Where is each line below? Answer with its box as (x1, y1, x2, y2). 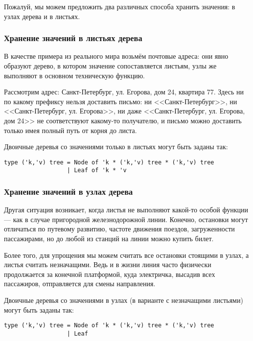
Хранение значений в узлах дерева (4, 185, 133, 197)
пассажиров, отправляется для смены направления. (4, 278, 156, 289)
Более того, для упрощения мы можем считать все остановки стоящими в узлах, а (4, 250, 249, 260)
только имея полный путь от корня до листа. (4, 125, 137, 135)
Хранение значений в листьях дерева (4, 32, 142, 44)
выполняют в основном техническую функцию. (4, 70, 145, 80)
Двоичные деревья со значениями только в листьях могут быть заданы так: (4, 141, 228, 152)
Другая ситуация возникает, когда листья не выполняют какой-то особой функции (4, 205, 248, 215)
